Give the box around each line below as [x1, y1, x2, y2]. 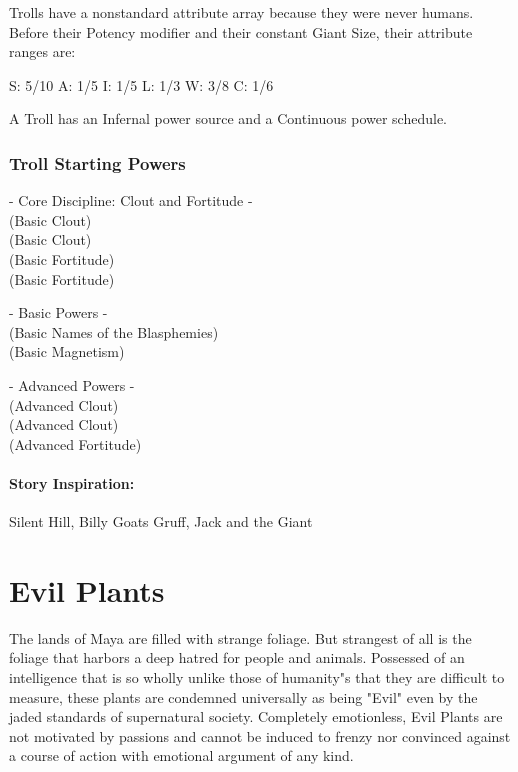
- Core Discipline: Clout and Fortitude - [9, 190, 253, 211]
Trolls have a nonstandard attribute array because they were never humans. [9, 2, 474, 22]
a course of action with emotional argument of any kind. [9, 745, 354, 766]
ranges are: [9, 41, 76, 62]
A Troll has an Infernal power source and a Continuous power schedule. [9, 108, 448, 129]
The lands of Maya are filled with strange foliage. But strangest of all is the [9, 627, 472, 648]
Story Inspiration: [9, 472, 135, 493]
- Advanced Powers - [9, 374, 135, 395]
